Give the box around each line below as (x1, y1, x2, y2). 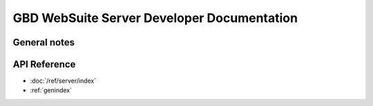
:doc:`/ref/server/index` (30, 76, 97, 85)
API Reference (12, 59, 76, 70)
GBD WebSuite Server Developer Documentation (12, 10, 298, 25)
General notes (12, 36, 75, 48)
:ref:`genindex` (30, 86, 73, 94)
